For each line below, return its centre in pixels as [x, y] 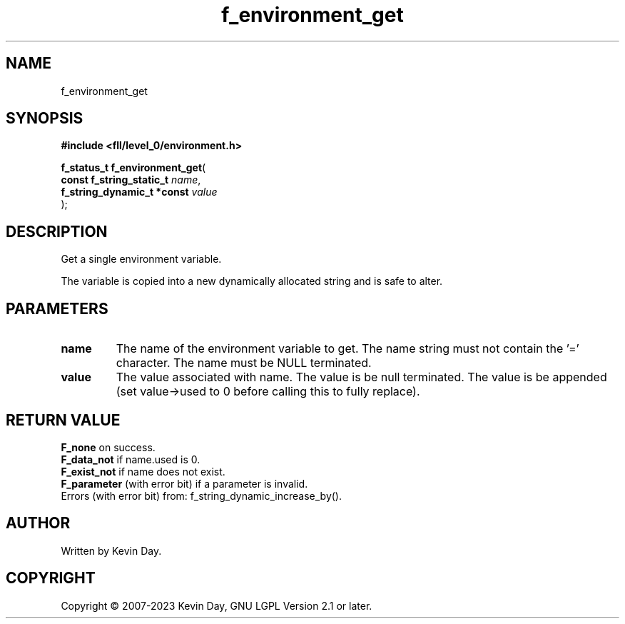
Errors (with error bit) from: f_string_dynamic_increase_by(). [202, 495]
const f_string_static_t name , [131, 180]
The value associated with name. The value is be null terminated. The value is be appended [361, 377]
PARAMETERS [57, 308]
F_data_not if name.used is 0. [131, 459]
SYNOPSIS [45, 119]
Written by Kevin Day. [111, 550]
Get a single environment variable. [141, 259]
